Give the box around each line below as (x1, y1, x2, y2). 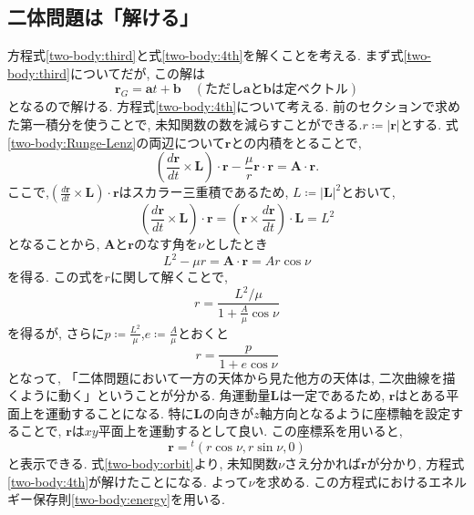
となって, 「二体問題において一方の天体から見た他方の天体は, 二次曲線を (7, 367, 443, 386)
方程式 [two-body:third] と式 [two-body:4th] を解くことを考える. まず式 (7, 46, 404, 65)
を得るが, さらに (7, 323, 105, 342)
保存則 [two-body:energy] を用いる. (32, 489, 225, 509)
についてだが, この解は (69, 63, 206, 82)
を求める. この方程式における (254, 471, 429, 490)
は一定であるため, (279, 386, 386, 405)
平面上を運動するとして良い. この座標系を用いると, (98, 421, 403, 440)
